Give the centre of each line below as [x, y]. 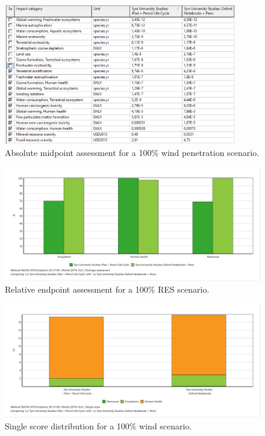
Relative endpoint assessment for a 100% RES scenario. [107, 289]
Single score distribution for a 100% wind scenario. [98, 426]
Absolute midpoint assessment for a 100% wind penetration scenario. [132, 152]
